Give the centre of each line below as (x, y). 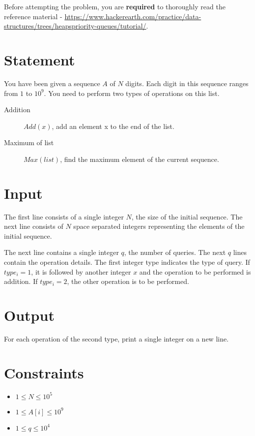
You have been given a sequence (52, 83)
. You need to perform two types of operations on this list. (132, 93)
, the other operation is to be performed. (128, 281)
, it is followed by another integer (81, 271)
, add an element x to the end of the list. (113, 126)
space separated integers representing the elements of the (159, 226)
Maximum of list (29, 142)
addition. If (21, 281)
